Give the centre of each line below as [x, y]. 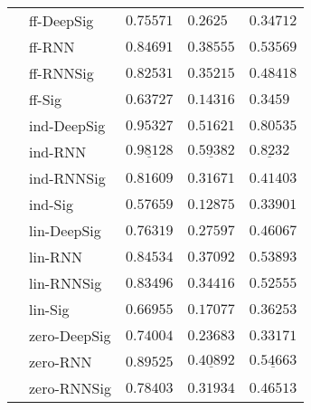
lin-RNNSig [66, 283]
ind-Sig [51, 204]
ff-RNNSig [61, 73]
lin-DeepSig [65, 230]
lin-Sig [49, 309]
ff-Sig [46, 99]
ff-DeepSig [61, 20]
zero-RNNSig [70, 388]
